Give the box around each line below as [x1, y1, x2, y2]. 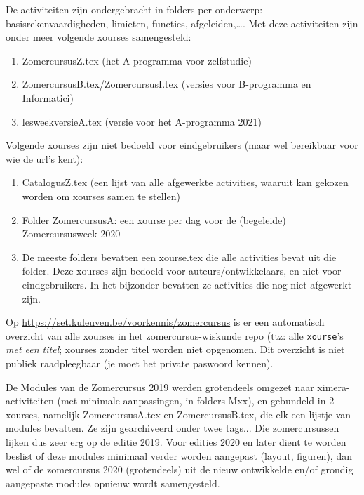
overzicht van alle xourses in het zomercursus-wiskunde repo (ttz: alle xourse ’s [6, 328, 344, 343]
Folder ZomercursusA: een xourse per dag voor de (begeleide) [22, 212, 286, 227]
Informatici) [22, 90, 74, 105]
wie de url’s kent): [6, 151, 83, 166]
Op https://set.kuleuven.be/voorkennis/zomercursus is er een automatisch [6, 315, 325, 329]
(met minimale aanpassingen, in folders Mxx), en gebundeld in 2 [57, 393, 335, 408]
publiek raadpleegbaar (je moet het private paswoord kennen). [6, 355, 274, 370]
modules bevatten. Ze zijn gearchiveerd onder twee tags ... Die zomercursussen [6, 421, 339, 435]
